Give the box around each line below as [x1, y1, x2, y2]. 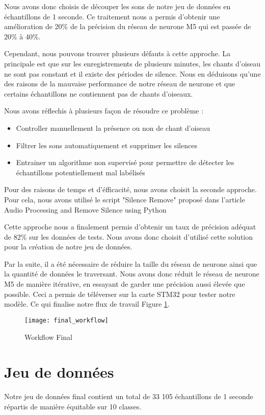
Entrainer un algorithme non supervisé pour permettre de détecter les [16, 157, 234, 168]
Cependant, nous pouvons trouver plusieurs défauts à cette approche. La [4, 48, 231, 59]
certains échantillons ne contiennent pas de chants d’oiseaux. [4, 88, 193, 99]
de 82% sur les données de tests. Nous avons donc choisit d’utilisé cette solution [4, 231, 253, 242]
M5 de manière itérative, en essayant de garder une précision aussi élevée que [4, 279, 245, 289]
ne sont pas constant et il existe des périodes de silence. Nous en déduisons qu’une [4, 68, 261, 79]
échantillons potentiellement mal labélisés [16, 167, 145, 177]
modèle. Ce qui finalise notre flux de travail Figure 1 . [4, 298, 170, 309]
